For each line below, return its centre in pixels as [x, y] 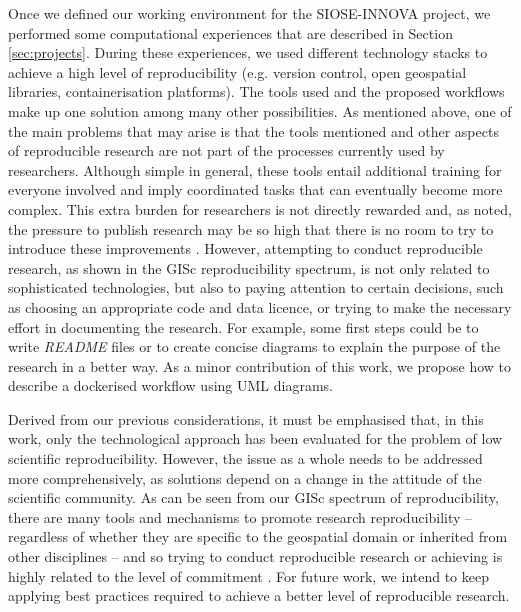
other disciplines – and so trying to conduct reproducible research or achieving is [255, 556]
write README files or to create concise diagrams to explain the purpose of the [254, 346]
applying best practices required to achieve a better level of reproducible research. [259, 595]
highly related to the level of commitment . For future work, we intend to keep [248, 575]
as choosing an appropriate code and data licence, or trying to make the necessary [260, 306]
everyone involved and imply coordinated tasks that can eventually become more [255, 189]
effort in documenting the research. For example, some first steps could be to [243, 326]
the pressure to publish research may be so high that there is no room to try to [251, 228]
